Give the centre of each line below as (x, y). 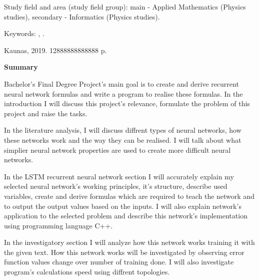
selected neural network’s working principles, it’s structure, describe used (116, 186)
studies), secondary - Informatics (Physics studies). (82, 16)
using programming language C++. (58, 225)
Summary (21, 67)
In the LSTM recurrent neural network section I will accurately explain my (119, 176)
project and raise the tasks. (46, 113)
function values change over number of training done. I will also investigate (119, 262)
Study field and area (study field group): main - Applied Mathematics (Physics (125, 7)
